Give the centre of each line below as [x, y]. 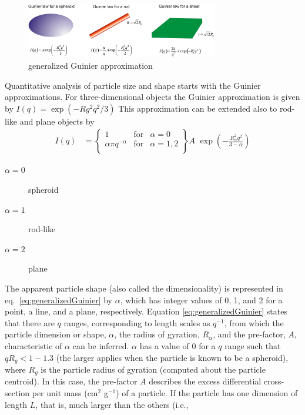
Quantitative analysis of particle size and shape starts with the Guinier [133, 85]
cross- [274, 381]
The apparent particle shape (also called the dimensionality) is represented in [144, 288]
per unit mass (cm [65, 393]
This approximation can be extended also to [198, 108]
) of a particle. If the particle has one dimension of [207, 393]
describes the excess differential [205, 381]
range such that [253, 345]
